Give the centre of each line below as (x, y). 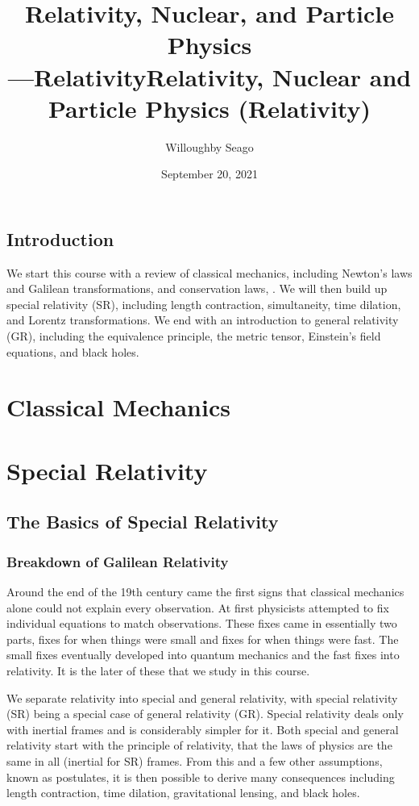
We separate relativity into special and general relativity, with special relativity (202, 697)
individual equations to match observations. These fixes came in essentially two (202, 623)
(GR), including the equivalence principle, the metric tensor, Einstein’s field (194, 336)
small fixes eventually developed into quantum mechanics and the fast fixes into (203, 655)
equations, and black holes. (73, 351)
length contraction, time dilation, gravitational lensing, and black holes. (183, 793)
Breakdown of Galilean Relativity (118, 561)
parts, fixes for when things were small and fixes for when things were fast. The (203, 639)
